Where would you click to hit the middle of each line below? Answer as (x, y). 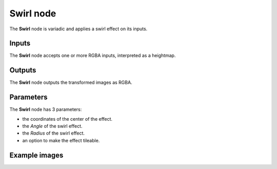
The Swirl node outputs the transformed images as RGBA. (71, 83)
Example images (36, 155)
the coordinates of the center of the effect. (67, 119)
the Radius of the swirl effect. (53, 133)
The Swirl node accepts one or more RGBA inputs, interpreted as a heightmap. (93, 55)
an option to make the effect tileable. (61, 140)
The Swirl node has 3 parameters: (46, 109)
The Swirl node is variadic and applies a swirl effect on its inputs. (78, 29)
